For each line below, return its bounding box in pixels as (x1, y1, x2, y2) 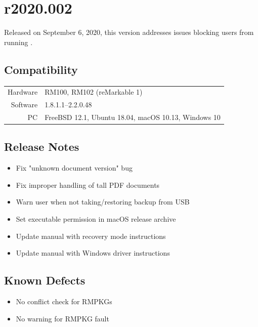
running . (4, 36, 33, 47)
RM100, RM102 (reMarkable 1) (45, 87, 143, 97)
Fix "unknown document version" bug (16, 162, 133, 173)
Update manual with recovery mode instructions (16, 230, 166, 241)
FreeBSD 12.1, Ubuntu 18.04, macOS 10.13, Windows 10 (45, 111, 221, 122)
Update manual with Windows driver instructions (16, 248, 170, 258)
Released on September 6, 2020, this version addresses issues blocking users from (4, 27, 254, 37)
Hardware (8, 87, 38, 97)
